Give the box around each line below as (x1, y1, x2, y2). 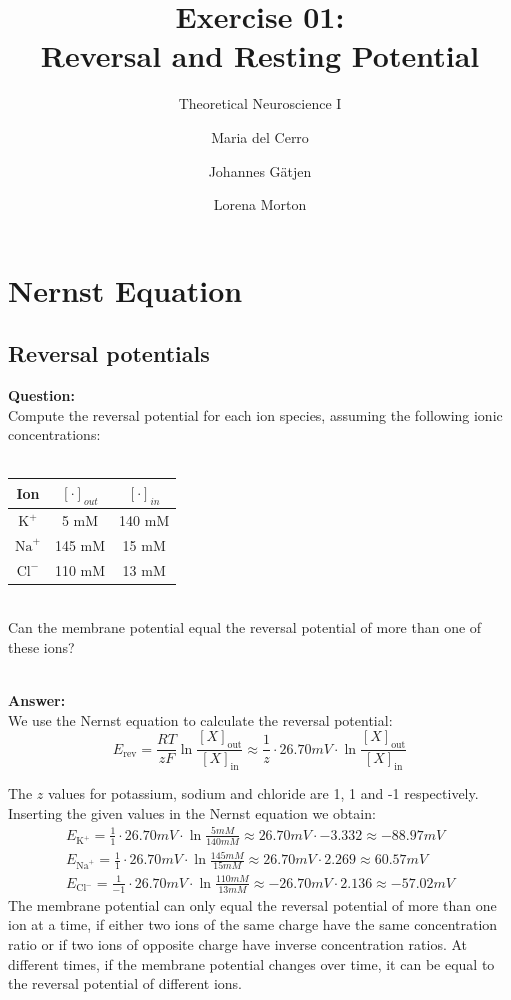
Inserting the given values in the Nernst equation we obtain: (8, 802, 376, 823)
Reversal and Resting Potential (40, 35, 480, 76)
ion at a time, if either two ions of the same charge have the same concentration (8, 914, 498, 935)
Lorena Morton (213, 194, 307, 215)
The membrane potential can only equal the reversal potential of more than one (8, 894, 497, 915)
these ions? (8, 636, 75, 657)
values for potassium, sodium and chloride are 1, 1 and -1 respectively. (47, 782, 479, 803)
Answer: (8, 690, 66, 711)
